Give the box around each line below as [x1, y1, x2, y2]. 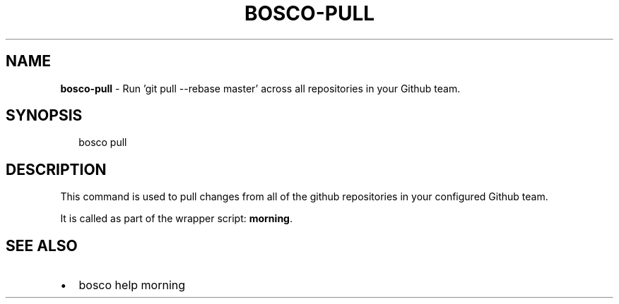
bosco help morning [78, 278, 186, 293]
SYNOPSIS [6, 107, 83, 125]
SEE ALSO [6, 236, 78, 255]
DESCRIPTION [6, 160, 107, 178]
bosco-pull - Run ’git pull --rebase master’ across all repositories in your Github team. [60, 82, 461, 95]
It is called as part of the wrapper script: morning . [60, 212, 293, 225]
